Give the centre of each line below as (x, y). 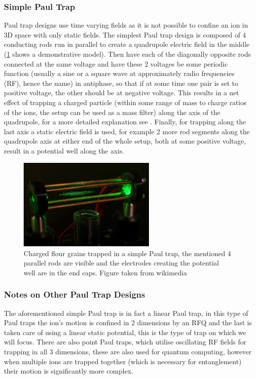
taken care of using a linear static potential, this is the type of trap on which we (125, 332)
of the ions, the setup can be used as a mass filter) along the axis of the (112, 112)
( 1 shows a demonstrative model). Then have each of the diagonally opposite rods (128, 54)
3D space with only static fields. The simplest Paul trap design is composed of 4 (125, 34)
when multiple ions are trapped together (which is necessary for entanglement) (123, 361)
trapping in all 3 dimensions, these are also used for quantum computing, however (128, 351)
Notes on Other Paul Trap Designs (74, 294)
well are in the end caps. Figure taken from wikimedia (105, 272)
